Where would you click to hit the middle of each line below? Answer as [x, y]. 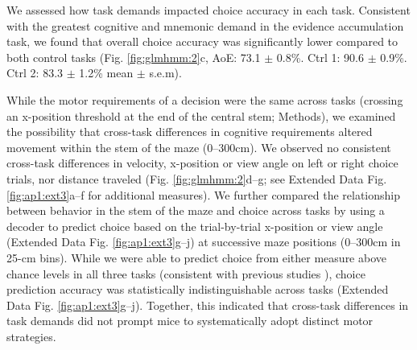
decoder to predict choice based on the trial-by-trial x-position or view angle [195, 226]
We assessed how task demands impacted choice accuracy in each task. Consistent [208, 10]
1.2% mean [106, 73]
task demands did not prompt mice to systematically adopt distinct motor [190, 321]
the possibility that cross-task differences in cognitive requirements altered [190, 132]
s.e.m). [165, 73]
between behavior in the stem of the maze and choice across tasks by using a [196, 210]
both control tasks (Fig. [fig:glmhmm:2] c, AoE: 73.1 [134, 57]
